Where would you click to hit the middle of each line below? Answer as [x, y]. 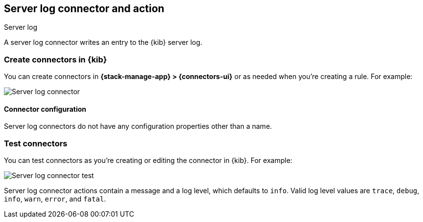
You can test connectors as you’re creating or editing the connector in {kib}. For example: [148, 161]
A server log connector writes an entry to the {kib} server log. [103, 42]
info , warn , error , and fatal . [55, 199]
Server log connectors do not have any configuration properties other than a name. [138, 126]
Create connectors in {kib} [56, 59]
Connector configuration [45, 109]
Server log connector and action [84, 9]
